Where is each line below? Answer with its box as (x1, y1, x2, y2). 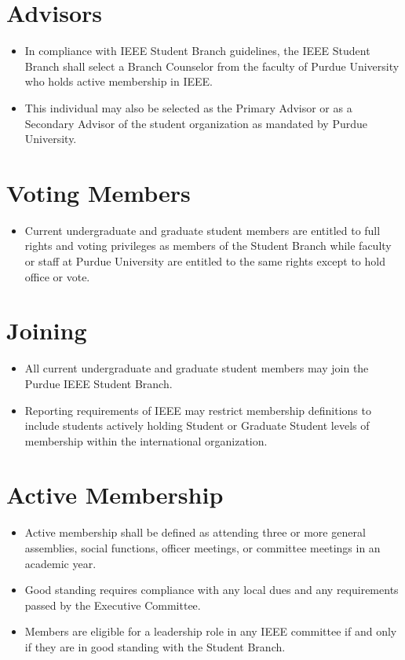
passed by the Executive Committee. (24, 596, 201, 613)
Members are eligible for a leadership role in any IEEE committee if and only (24, 623, 397, 640)
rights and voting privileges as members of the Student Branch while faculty (24, 237, 392, 254)
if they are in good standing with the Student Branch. (24, 638, 286, 654)
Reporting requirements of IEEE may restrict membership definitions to (24, 401, 371, 418)
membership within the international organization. (24, 432, 268, 449)
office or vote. (24, 268, 90, 284)
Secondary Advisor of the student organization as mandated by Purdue (24, 115, 367, 131)
